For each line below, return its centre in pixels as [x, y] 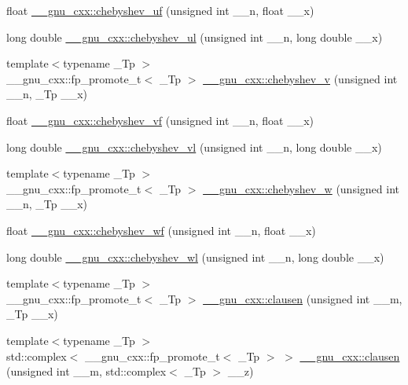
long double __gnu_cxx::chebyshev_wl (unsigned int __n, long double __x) [195, 257]
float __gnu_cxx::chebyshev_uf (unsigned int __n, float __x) [160, 10]
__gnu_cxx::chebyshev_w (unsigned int [301, 188]
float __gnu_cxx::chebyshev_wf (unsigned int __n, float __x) [161, 230]
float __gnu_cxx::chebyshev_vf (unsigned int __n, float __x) [160, 120]
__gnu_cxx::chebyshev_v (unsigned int [300, 78]
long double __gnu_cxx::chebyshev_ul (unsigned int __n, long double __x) [195, 37]
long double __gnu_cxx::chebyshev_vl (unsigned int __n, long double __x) [194, 147]
